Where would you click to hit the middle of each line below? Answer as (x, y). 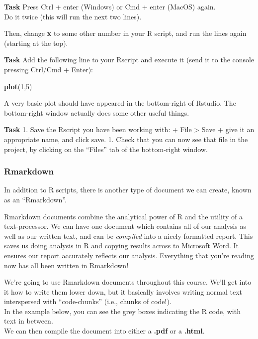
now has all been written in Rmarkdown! (66, 265)
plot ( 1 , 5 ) (18, 86)
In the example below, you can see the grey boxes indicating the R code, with (122, 311)
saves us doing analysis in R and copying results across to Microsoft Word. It (122, 246)
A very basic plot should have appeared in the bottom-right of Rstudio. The (120, 103)
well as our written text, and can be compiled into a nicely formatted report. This (129, 236)
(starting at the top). (36, 43)
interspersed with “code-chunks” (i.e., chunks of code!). (88, 301)
